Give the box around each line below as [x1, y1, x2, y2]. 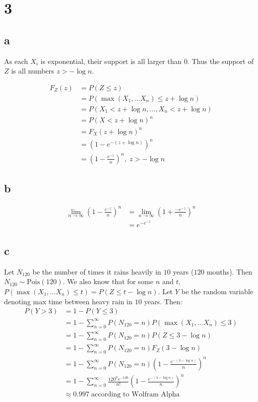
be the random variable [181, 286, 253, 296]
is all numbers [11, 65, 54, 76]
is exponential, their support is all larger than [40, 55, 182, 66]
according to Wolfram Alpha [91, 391, 180, 398]
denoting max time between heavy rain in [4, 296, 133, 306]
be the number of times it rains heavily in [32, 266, 161, 277]
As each [4, 55, 28, 66]
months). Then [207, 266, 252, 277]
